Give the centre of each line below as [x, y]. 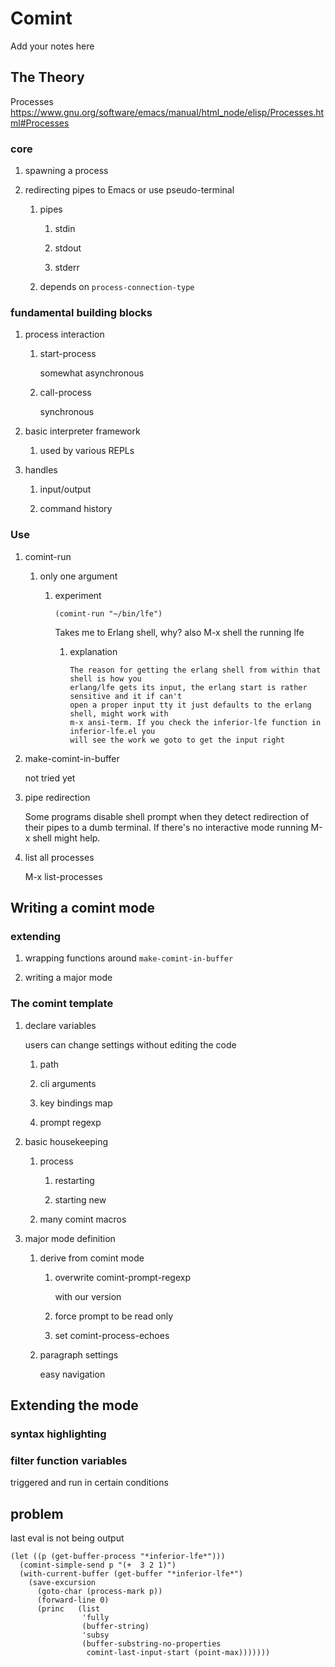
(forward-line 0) [73, 1600]
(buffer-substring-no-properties [151, 1644]
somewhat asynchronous [92, 373]
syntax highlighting [58, 1434]
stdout [68, 248]
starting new [80, 1199]
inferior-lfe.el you [112, 731]
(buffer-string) [115, 1627]
